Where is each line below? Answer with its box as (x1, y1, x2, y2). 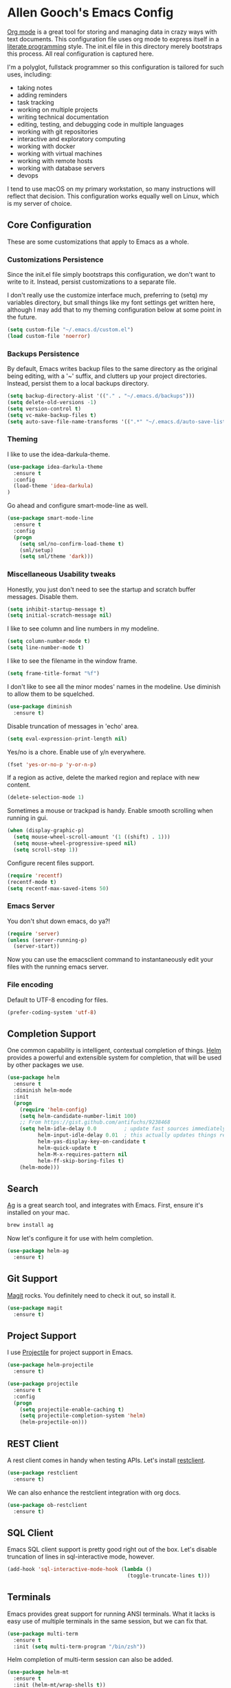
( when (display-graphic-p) (7, 827, 85, 834)
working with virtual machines (16, 149, 102, 158)
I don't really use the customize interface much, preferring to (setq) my (7, 291, 208, 299)
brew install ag (7, 1222, 54, 1229)
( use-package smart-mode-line (7, 515, 94, 522)
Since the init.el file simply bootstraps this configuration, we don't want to (7, 271, 216, 279)
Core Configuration (7, 219, 91, 231)
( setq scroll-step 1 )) (13, 846, 78, 853)
